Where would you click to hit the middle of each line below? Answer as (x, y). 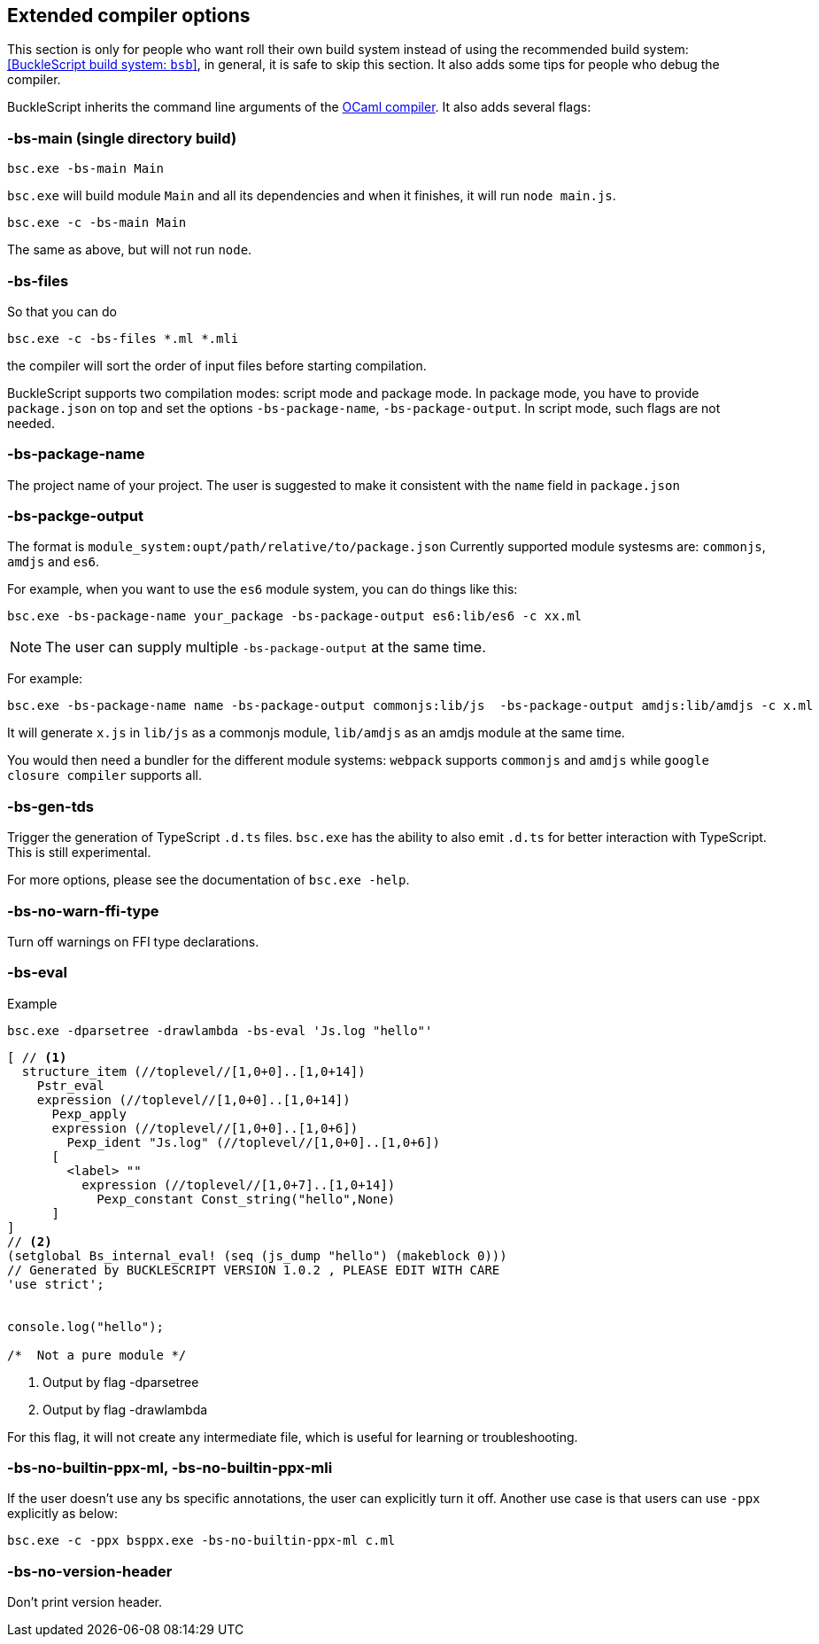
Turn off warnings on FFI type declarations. (133, 941)
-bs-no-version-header (90, 1571)
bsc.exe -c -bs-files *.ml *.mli (123, 338)
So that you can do (62, 311)
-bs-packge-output (75, 516)
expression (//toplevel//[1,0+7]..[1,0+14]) (239, 1184)
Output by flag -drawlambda (125, 1409)
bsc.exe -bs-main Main (86, 169)
